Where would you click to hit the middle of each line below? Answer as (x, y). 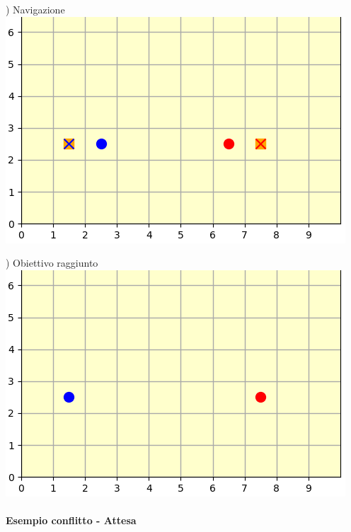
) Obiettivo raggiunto (52, 263)
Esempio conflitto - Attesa (71, 520)
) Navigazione (35, 9)
